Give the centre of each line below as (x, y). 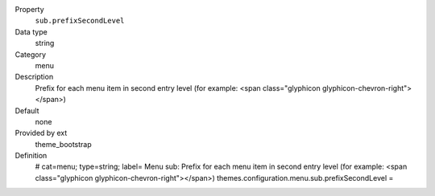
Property (29, 9)
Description (34, 77)
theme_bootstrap (63, 144)
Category (31, 54)
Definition (31, 156)
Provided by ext (41, 133)
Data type (31, 31)
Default (27, 110)
